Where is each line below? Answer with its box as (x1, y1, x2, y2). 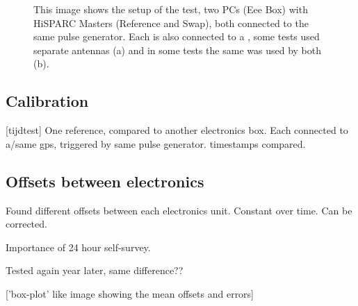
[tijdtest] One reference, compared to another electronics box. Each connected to (6, 123, 348, 137)
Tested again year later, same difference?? (6, 263, 184, 278)
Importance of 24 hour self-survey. (6, 239, 151, 254)
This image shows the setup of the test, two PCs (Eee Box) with (33, 2, 308, 16)
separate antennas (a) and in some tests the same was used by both (33, 42, 321, 57)
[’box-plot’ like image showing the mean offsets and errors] (6, 286, 254, 300)
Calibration (6, 90, 89, 112)
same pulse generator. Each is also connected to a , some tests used (33, 29, 320, 44)
